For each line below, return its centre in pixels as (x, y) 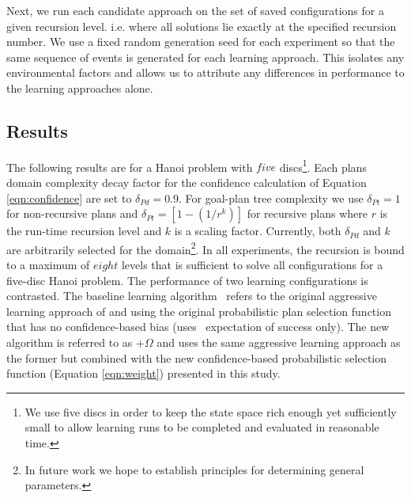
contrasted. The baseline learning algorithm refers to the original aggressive (192, 296)
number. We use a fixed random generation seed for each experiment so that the (201, 42)
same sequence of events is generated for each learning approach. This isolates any (205, 57)
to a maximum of (48, 265)
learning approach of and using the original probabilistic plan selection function (199, 311)
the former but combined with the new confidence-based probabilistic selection (197, 357)
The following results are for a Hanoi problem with (130, 167)
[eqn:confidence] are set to (69, 198)
